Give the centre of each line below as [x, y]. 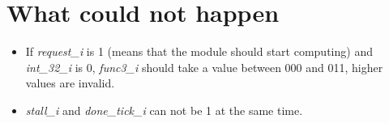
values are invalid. [70, 83]
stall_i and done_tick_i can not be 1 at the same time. [164, 110]
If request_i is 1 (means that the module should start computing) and [199, 51]
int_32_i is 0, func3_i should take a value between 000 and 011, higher [204, 67]
